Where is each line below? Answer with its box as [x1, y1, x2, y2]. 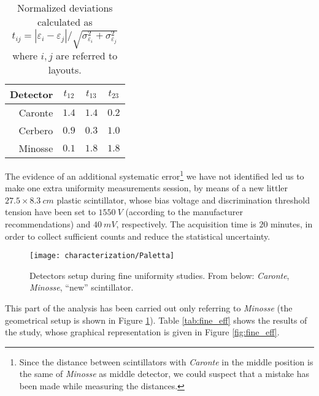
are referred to [56, 48, 118, 63]
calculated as [37, 15, 93, 29]
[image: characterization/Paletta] [29, 251, 175, 261]
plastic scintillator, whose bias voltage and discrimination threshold [56, 193, 310, 206]
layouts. [48, 62, 82, 77]
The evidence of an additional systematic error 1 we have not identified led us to [5, 167, 304, 182]
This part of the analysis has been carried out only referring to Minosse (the [5, 302, 293, 314]
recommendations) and [5, 218, 91, 230]
